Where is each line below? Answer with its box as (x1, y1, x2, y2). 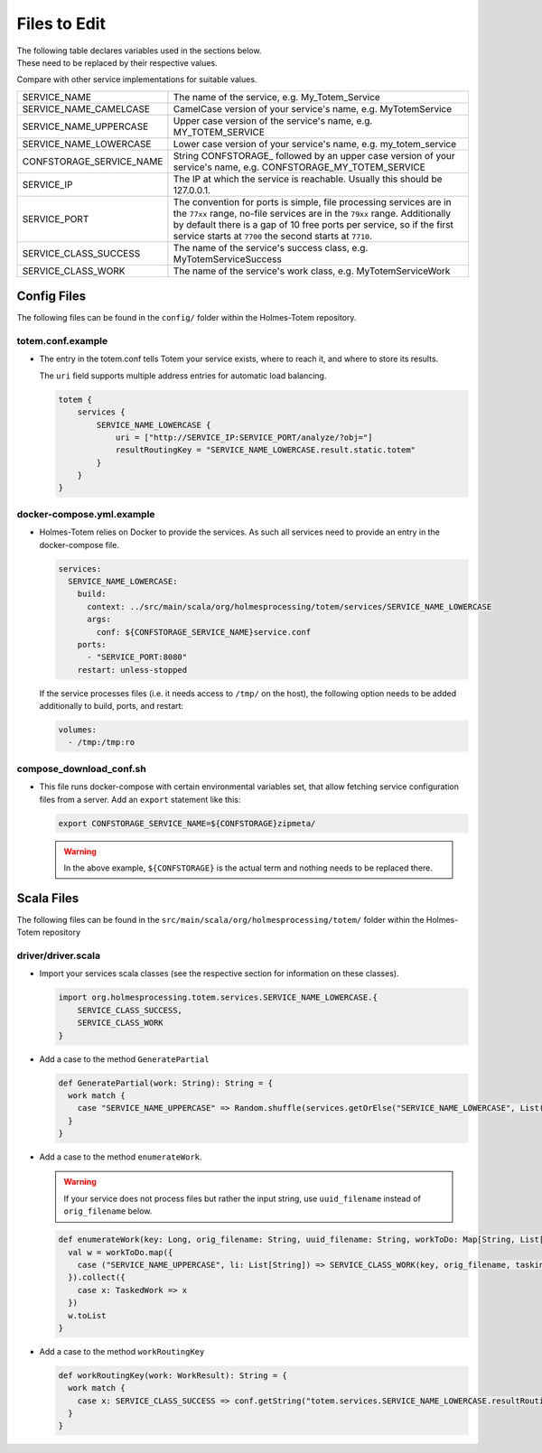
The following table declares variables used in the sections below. (16, 45, 262, 56)
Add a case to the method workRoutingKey (39, 1346, 205, 1356)
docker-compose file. (39, 539, 119, 550)
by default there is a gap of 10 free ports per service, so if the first (173, 218, 453, 230)
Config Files (16, 289, 86, 304)
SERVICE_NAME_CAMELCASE (22, 102, 151, 115)
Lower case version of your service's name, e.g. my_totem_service (173, 137, 457, 150)
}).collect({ (68, 1272, 126, 1282)
